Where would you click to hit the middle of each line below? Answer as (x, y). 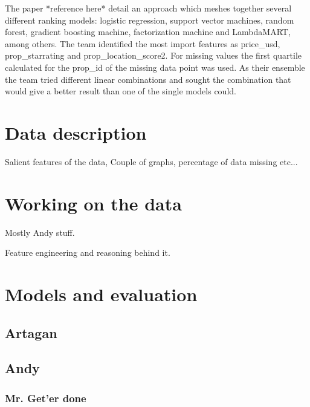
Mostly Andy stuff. (40, 232)
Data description (76, 132)
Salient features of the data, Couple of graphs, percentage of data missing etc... (151, 161)
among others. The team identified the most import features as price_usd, (143, 43)
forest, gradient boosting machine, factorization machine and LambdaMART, (148, 32)
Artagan (31, 332)
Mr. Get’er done (46, 398)
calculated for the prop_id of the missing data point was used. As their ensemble (155, 67)
